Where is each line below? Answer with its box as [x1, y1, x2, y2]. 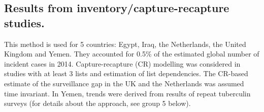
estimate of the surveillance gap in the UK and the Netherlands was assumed [4, 78, 244, 88]
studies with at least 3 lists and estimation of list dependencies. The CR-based [4, 68, 248, 79]
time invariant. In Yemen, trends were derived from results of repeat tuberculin [4, 88, 251, 98]
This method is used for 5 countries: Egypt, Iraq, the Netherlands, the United [4, 38, 246, 49]
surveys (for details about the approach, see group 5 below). [4, 98, 191, 108]
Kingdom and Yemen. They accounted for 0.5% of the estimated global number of [4, 48, 259, 59]
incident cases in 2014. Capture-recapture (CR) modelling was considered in [4, 58, 241, 69]
